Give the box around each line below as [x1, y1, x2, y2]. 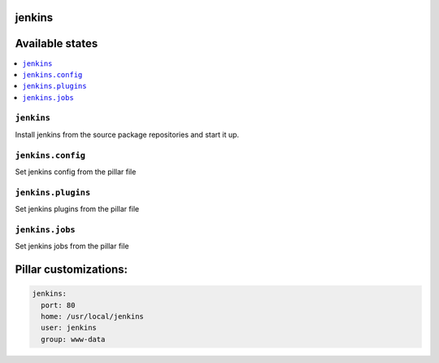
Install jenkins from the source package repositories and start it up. [15, 129, 240, 139]
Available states [15, 37, 98, 50]
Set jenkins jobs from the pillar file [15, 241, 129, 251]
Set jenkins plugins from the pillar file [15, 204, 140, 214]
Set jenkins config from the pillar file [15, 167, 137, 177]
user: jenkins [41, 323, 98, 333]
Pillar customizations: [15, 263, 128, 277]
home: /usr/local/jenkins [41, 312, 144, 321]
